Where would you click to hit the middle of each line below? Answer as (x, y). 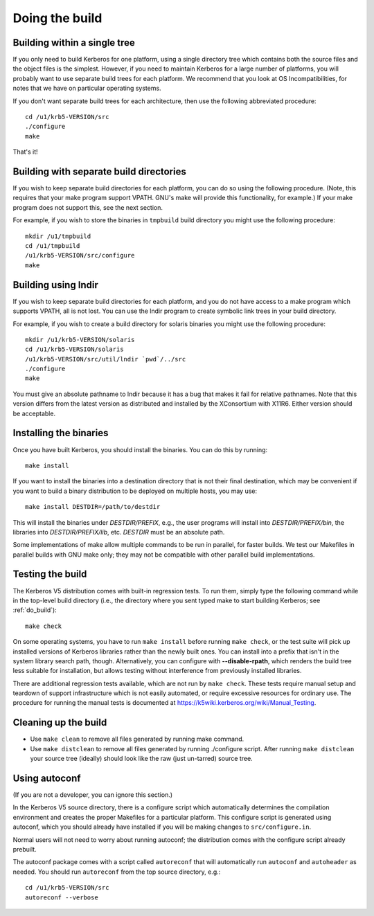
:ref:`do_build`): (35, 610)
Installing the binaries (61, 433)
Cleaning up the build (60, 722)
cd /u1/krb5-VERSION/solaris (74, 349)
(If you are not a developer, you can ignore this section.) (93, 795)
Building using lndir (55, 285)
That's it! (25, 152)
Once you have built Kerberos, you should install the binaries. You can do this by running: (140, 449)
